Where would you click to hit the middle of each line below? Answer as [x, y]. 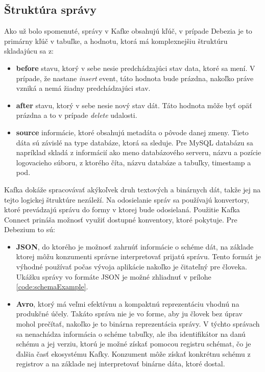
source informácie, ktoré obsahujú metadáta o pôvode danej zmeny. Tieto [132, 132]
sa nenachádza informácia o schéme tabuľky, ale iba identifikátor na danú [131, 333]
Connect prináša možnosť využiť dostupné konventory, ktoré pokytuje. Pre [121, 219]
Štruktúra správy [50, 9]
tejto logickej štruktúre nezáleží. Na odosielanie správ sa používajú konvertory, [127, 199]
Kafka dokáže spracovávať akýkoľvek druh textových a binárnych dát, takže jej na [132, 189]
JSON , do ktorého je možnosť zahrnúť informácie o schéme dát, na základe [135, 246]
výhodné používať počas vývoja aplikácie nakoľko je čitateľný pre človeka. [131, 267]
